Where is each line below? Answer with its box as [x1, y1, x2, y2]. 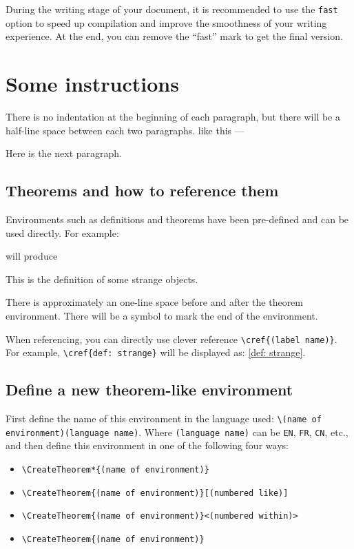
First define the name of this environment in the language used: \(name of [6, 411, 322, 426]
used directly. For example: [6, 225, 119, 240]
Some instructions [6, 70, 179, 98]
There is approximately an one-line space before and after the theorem [6, 295, 303, 309]
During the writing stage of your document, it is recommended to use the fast [6, 2, 338, 16]
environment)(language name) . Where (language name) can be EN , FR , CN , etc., [6, 424, 348, 439]
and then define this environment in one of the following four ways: [6, 438, 289, 453]
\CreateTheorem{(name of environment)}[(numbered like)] [21, 488, 289, 498]
